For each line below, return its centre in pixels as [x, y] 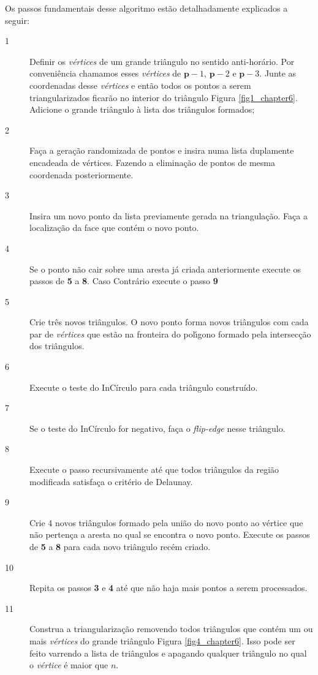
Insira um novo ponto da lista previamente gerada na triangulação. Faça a [168, 215]
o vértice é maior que [69, 665]
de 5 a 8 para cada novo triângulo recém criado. [120, 546]
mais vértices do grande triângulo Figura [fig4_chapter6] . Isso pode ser [162, 640]
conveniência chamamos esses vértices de [105, 73]
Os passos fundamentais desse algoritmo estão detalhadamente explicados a [146, 8]
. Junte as [278, 73]
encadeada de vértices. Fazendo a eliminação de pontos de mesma [152, 162]
